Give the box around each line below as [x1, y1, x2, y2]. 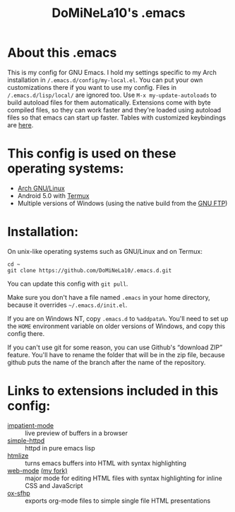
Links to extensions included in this [7, 383, 219, 399]
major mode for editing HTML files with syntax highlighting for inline [25, 474, 222, 482]
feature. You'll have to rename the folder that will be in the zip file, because [7, 350, 225, 359]
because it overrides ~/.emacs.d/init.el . [7, 301, 128, 309]
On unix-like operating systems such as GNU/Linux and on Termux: [7, 247, 203, 255]
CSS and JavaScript [25, 481, 83, 489]
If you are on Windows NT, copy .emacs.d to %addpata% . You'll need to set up [7, 314, 229, 322]
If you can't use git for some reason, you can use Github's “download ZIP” [7, 343, 223, 351]
